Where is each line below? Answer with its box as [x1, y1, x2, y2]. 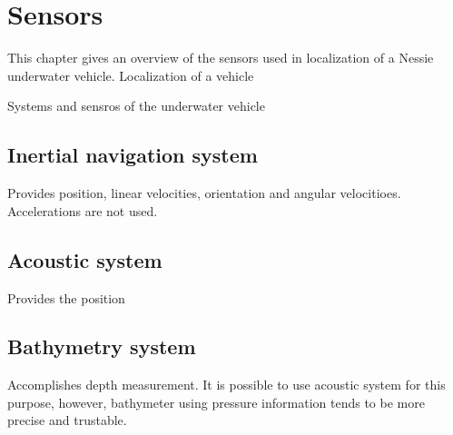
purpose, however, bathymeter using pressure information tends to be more [7, 392, 425, 411]
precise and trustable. [7, 410, 127, 430]
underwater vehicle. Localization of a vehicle [7, 65, 254, 84]
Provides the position [7, 288, 125, 307]
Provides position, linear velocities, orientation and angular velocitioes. [7, 183, 401, 203]
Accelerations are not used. [7, 201, 158, 220]
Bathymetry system [7, 332, 196, 361]
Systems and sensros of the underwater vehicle [7, 96, 265, 115]
